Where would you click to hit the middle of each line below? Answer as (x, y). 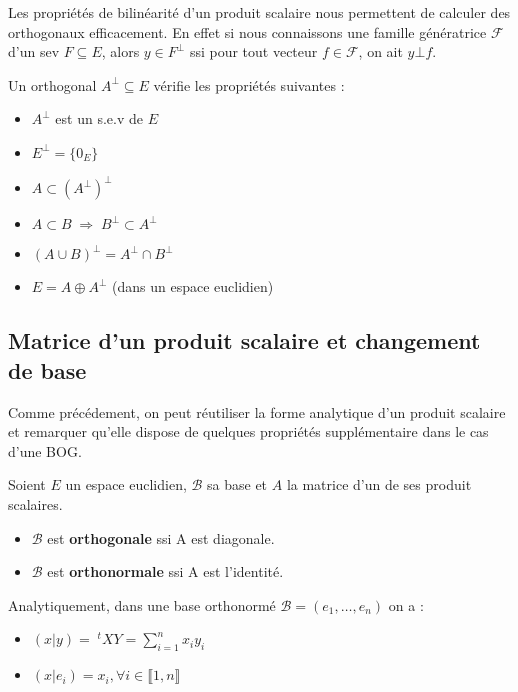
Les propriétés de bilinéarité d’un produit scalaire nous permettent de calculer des (259, 12)
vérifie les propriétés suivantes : (249, 84)
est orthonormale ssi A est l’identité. (165, 571)
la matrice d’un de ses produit (379, 484)
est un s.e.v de (99, 118)
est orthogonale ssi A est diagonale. (161, 537)
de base (47, 369)
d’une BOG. (45, 450)
